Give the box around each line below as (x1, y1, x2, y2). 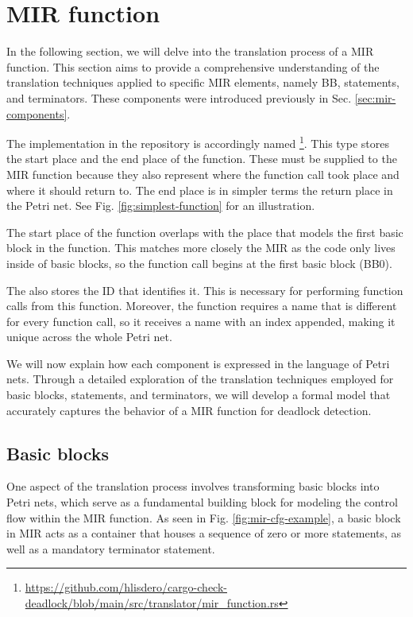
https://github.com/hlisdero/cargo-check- (25, 579, 227, 596)
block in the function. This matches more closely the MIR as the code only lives (6, 239, 396, 256)
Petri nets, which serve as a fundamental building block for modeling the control (6, 494, 398, 510)
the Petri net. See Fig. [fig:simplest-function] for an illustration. (6, 197, 315, 214)
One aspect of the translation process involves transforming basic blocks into (6, 478, 380, 495)
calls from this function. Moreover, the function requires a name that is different (6, 297, 397, 314)
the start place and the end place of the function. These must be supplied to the (6, 150, 397, 167)
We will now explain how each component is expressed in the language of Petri (6, 355, 390, 371)
